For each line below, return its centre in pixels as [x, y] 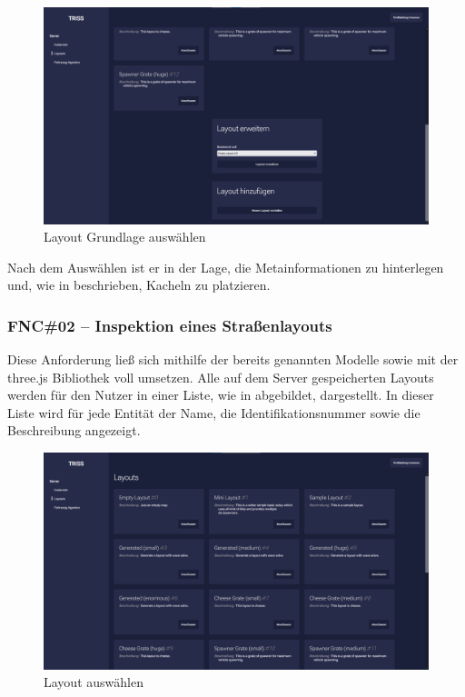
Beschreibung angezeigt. [74, 430]
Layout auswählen [94, 682]
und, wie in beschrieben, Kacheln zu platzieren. [139, 285]
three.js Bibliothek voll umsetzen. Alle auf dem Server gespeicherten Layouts [221, 377]
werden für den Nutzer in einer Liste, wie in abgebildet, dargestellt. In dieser [221, 395]
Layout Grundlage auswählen [125, 237]
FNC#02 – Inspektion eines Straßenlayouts [170, 325]
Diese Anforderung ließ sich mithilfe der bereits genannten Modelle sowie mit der [233, 359]
